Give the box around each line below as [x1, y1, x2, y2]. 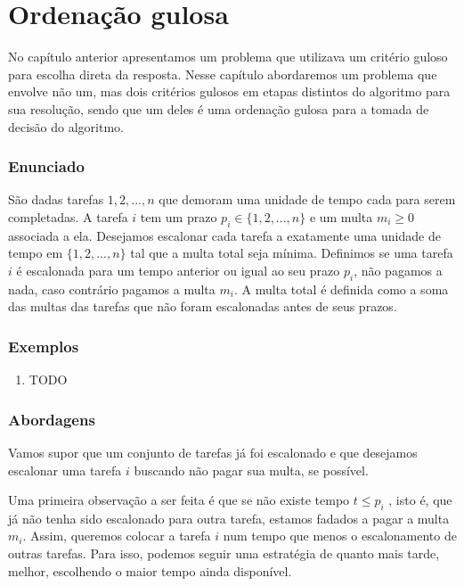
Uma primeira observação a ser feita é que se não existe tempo [8, 491, 350, 509]
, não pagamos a [354, 260, 443, 279]
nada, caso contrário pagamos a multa [8, 279, 216, 298]
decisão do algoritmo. [8, 117, 125, 136]
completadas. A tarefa [8, 207, 128, 226]
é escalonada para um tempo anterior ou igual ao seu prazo [16, 260, 340, 279]
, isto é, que [388, 491, 452, 509]
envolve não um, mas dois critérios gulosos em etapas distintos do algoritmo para [8, 82, 451, 101]
